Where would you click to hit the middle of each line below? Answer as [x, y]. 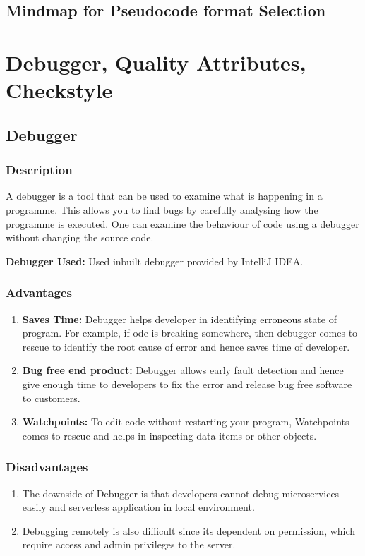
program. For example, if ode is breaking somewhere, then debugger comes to [190, 333]
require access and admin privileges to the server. [129, 544]
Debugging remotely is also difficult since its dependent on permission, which [189, 530]
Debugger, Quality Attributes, [156, 62]
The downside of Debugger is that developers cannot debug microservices [181, 493]
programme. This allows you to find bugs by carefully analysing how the [162, 209]
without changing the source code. [80, 237]
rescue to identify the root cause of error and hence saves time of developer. [186, 346]
